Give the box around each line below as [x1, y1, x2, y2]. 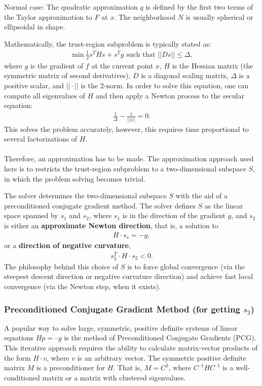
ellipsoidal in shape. [4, 21, 65, 32]
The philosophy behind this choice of [4, 261, 119, 271]
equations [4, 332, 34, 343]
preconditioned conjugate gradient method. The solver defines [4, 200, 196, 210]
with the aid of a [175, 190, 228, 201]
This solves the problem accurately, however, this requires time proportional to [4, 123, 249, 134]
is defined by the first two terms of [145, 2, 253, 12]
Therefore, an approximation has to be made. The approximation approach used [4, 153, 254, 164]
